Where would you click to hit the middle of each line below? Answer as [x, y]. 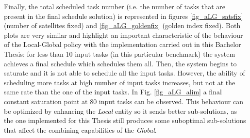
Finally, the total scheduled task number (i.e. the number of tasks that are [115, 6]
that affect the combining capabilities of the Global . [80, 130]
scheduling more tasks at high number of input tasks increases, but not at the [120, 82]
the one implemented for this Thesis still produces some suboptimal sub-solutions [125, 120]
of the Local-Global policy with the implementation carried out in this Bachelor [123, 44]
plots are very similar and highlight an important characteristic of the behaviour [124, 35]
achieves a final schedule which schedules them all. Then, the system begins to [120, 63]
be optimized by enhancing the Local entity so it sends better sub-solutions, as [120, 111]
